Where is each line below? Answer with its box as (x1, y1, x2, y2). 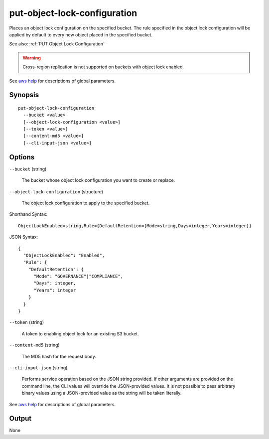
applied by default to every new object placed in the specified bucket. (9, 31, 153, 37)
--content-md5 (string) (9, 342, 60, 348)
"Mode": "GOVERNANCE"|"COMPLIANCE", (33, 274, 124, 279)
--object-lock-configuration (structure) (9, 188, 104, 194)
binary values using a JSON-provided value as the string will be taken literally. (21, 390, 182, 396)
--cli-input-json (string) (9, 364, 68, 371)
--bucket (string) (9, 166, 47, 172)
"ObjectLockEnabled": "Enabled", (23, 252, 105, 258)
